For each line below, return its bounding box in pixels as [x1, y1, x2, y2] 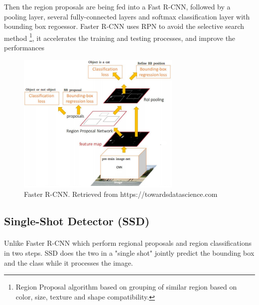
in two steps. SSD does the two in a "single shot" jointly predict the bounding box [4, 247, 255, 258]
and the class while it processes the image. [4, 257, 133, 268]
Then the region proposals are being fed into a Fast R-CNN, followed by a [4, 1, 231, 11]
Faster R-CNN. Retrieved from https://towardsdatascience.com [24, 189, 218, 199]
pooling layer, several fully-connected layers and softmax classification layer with [4, 11, 250, 21]
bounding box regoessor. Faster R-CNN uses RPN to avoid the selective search [4, 21, 245, 31]
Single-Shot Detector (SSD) [4, 213, 150, 229]
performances [4, 42, 45, 53]
